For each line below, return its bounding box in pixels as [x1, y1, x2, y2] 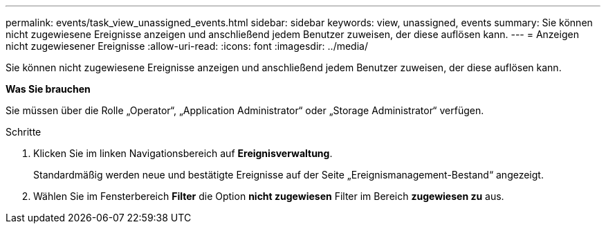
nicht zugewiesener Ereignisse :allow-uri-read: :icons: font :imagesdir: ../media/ [6, 40, 368, 52]
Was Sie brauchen [6, 83, 91, 95]
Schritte [6, 126, 42, 138]
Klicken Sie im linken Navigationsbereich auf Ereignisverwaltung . [33, 147, 333, 159]
